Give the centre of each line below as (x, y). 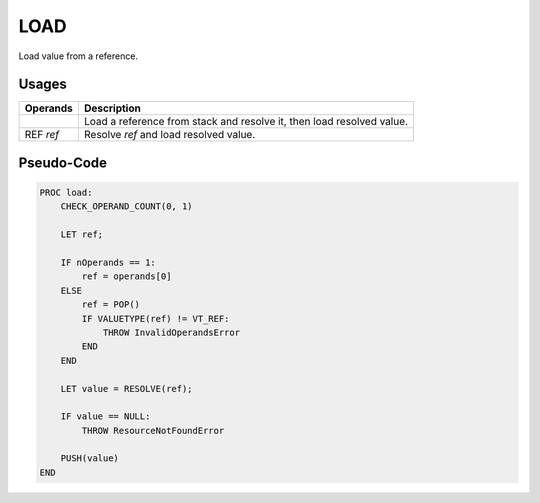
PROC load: (66, 193)
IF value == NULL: (105, 416)
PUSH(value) (90, 458)
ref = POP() (110, 304)
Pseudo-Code (63, 162)
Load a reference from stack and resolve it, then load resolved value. (246, 122)
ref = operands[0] (126, 276)
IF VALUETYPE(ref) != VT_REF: (155, 318)
